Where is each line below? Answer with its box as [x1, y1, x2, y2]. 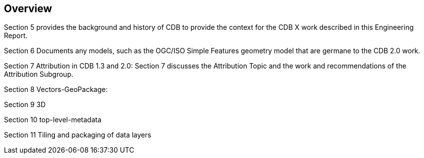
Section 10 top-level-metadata [4, 115, 101, 124]
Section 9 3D [4, 100, 46, 109]
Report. [4, 31, 28, 40]
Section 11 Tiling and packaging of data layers [4, 131, 151, 139]
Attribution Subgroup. [4, 70, 74, 79]
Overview [4, 2, 52, 15]
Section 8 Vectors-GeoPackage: [4, 85, 108, 94]
